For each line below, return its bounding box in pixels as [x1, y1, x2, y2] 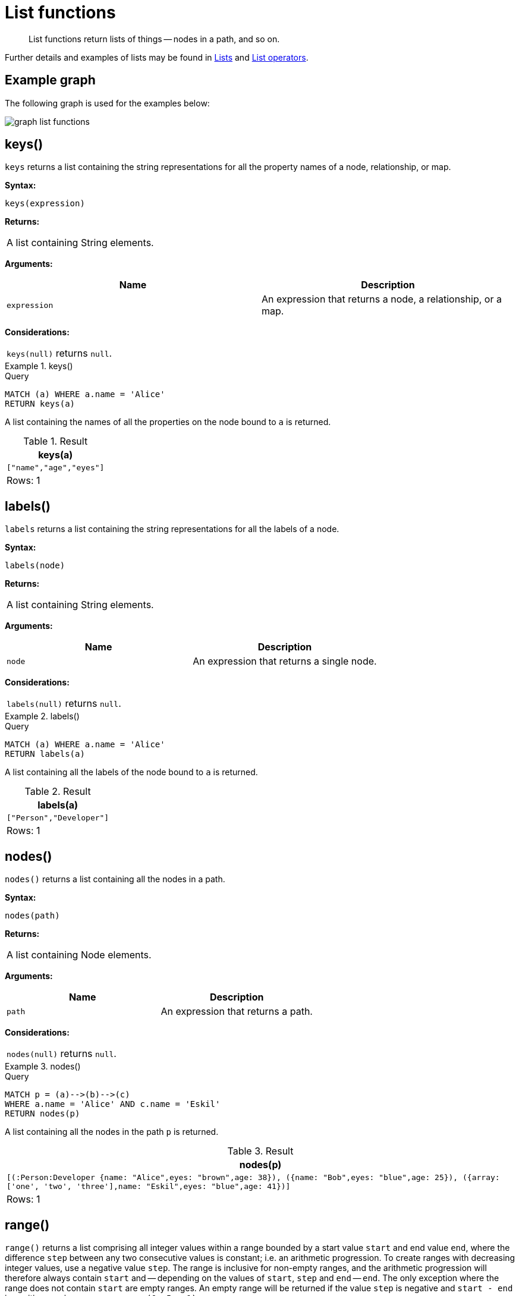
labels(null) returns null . [7, 697, 121, 710]
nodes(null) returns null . [7, 1048, 117, 1060]
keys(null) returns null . [7, 347, 112, 360]
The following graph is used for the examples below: [5, 97, 210, 108]
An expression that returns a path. [161, 1005, 313, 1018]
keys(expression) [5, 199, 85, 209]
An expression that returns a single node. [193, 655, 377, 668]
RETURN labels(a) [5, 749, 85, 759]
